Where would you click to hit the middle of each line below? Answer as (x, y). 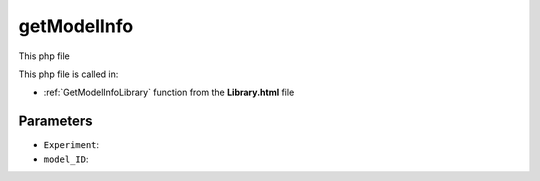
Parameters (55, 121)
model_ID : (66, 159)
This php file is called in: (68, 74)
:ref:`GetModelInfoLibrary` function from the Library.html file (169, 92)
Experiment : (71, 145)
